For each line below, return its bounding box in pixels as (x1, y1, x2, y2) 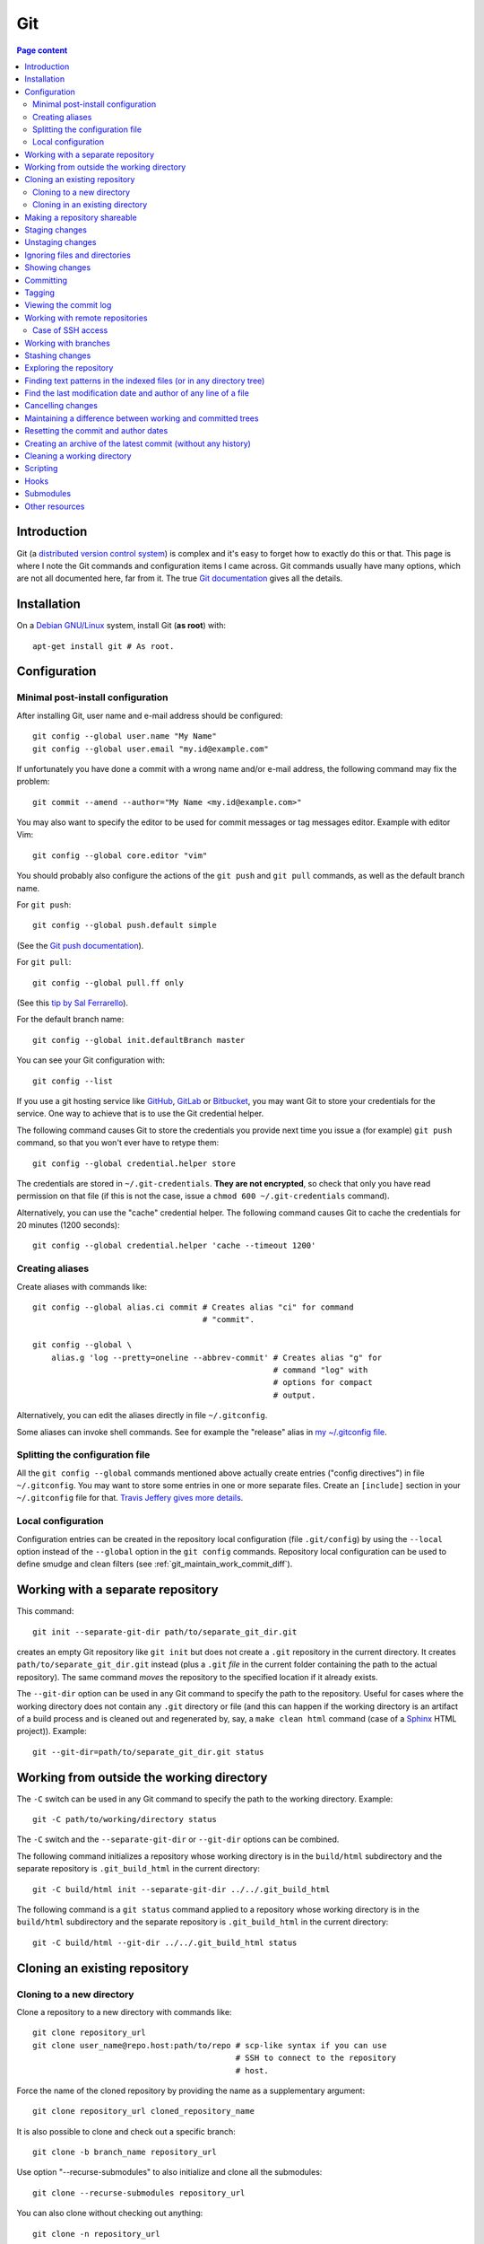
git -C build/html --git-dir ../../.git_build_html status (32, 1937, 298, 1948)
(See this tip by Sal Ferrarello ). (16, 997, 129, 1008)
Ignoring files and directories (24, 250, 132, 260)
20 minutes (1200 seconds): (16, 1220, 120, 1231)
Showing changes (24, 262, 91, 273)
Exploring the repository (24, 363, 114, 373)
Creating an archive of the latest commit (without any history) (24, 438, 251, 449)
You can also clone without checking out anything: (16, 2208, 203, 2219)
